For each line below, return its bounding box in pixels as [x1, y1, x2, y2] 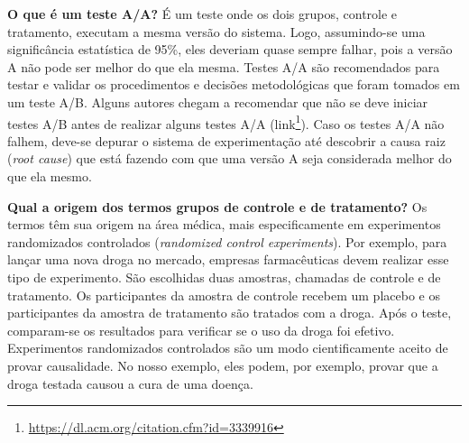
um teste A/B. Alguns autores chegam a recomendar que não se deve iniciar [7, 92, 428, 111]
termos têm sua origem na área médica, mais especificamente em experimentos [7, 215, 441, 234]
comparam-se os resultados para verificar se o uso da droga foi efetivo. [7, 320, 395, 339]
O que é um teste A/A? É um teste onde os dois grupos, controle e [7, 5, 398, 23]
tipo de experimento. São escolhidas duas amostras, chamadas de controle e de [7, 267, 441, 286]
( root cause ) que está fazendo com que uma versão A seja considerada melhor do [7, 149, 452, 168]
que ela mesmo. [7, 167, 92, 185]
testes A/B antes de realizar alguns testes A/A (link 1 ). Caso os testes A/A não [7, 111, 445, 133]
